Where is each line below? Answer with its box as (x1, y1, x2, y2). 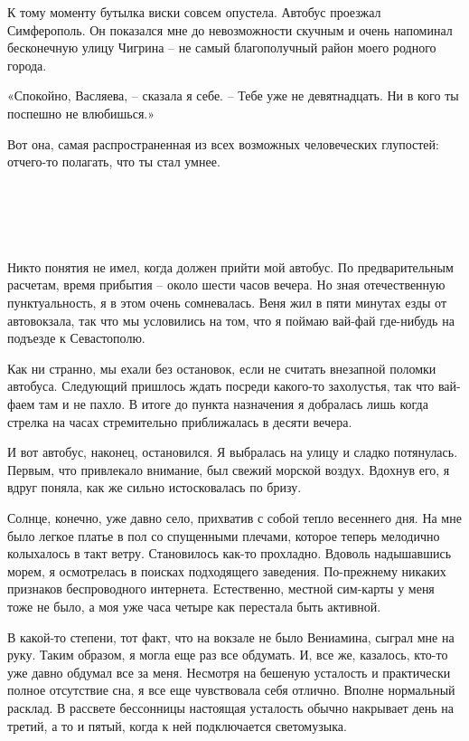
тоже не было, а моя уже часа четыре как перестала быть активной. (7, 596, 381, 615)
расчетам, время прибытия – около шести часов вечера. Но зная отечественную (7, 275, 446, 294)
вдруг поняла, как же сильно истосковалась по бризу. (7, 478, 302, 497)
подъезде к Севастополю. (7, 328, 145, 347)
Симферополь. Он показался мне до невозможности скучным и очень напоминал (7, 20, 453, 39)
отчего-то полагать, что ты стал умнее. (7, 152, 220, 171)
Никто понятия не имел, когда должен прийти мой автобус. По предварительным (7, 257, 454, 276)
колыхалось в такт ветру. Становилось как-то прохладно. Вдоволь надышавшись (7, 544, 452, 563)
